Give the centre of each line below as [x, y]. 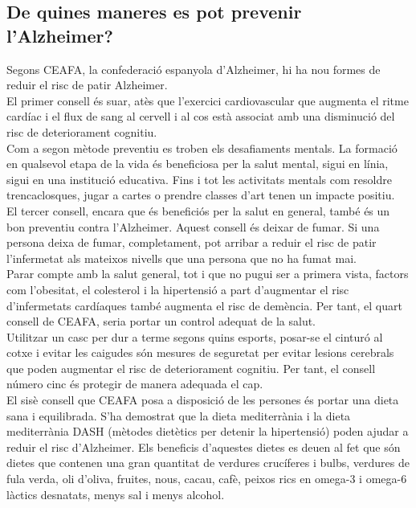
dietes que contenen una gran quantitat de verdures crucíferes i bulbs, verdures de [208, 463]
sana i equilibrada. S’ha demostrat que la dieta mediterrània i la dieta [179, 415]
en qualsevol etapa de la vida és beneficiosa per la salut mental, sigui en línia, [198, 164]
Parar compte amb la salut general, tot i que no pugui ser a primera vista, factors [208, 274]
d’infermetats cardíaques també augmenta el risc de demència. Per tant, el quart [204, 305]
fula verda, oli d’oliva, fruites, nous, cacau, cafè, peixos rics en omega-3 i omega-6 [207, 479]
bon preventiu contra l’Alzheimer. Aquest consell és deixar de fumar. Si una [193, 226]
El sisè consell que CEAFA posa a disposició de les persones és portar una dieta [203, 400]
